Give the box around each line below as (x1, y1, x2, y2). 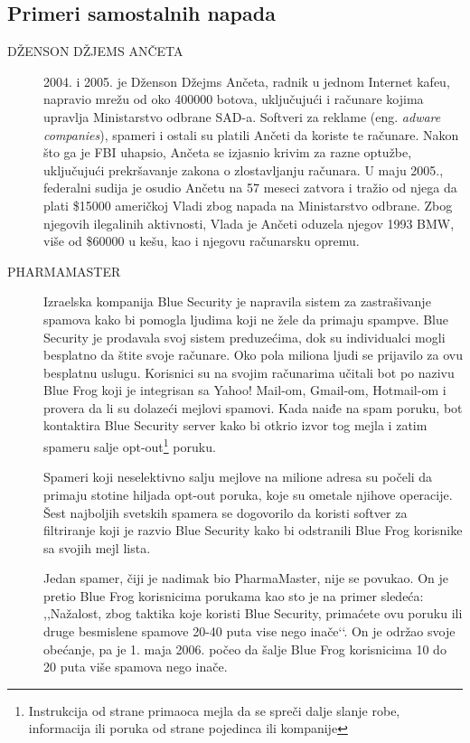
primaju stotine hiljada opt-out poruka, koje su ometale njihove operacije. (43, 484, 453, 503)
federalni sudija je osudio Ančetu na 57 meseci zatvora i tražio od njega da (43, 178, 457, 197)
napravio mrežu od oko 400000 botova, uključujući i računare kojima (43, 89, 424, 108)
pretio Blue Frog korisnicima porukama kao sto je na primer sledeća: (43, 586, 424, 605)
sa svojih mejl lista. (43, 538, 151, 557)
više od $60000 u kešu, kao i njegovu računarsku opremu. (43, 231, 360, 250)
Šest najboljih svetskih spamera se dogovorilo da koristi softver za (43, 503, 408, 522)
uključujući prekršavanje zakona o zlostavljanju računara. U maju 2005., (43, 160, 444, 179)
